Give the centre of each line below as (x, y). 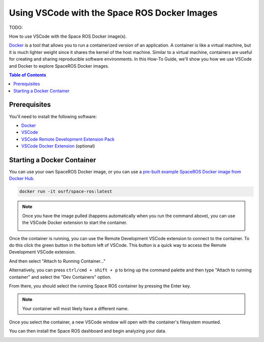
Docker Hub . (22, 178)
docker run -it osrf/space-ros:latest (66, 192)
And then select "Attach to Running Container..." (57, 261)
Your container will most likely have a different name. (76, 308)
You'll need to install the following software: (53, 116)
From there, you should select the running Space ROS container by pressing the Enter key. (100, 286)
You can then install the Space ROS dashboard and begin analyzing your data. (88, 331)
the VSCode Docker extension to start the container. (75, 222)
